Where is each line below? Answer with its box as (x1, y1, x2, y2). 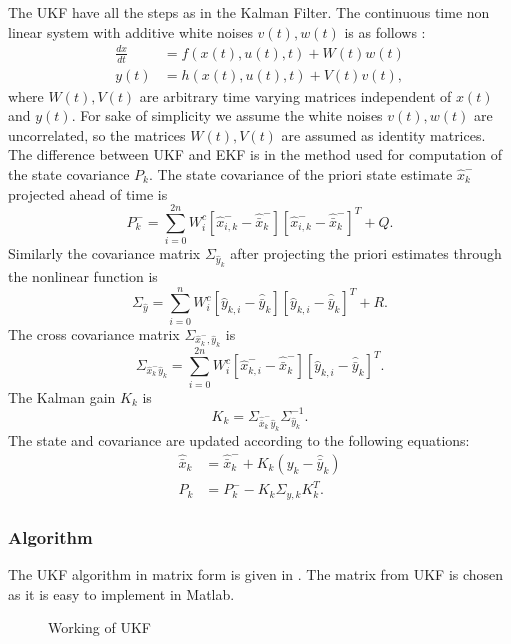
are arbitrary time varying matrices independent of (139, 85, 452, 106)
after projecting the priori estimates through (230, 243, 502, 264)
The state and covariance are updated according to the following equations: (8, 429, 470, 450)
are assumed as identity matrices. (281, 124, 486, 145)
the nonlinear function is (8, 265, 158, 286)
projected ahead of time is (8, 183, 168, 204)
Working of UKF (48, 617, 151, 638)
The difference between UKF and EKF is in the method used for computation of (8, 144, 502, 165)
